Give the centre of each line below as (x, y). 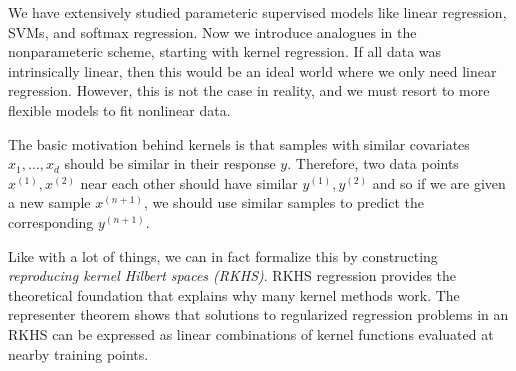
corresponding (51, 221)
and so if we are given (439, 182)
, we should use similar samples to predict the (283, 202)
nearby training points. (78, 353)
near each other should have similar (189, 182)
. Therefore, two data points (373, 163)
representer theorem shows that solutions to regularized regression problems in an (258, 314)
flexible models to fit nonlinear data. (119, 109)
